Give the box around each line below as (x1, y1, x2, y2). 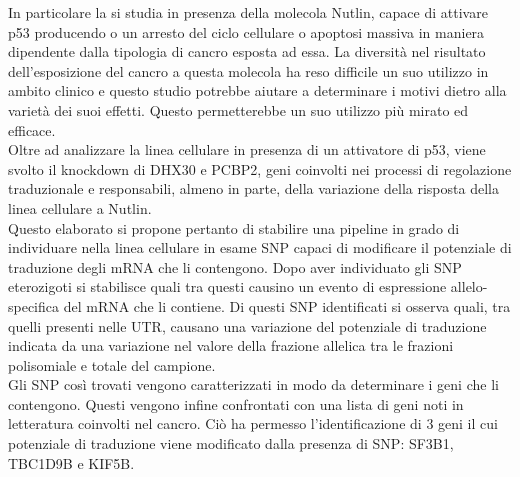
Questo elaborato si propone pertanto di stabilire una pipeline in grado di (8, 217, 460, 238)
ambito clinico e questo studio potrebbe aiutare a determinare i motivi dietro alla (8, 80, 507, 101)
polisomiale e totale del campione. (8, 354, 216, 375)
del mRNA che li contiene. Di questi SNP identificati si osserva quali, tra (63, 295, 511, 316)
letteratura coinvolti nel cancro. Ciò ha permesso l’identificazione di (8, 413, 422, 434)
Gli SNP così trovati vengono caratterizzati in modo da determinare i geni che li (8, 374, 499, 395)
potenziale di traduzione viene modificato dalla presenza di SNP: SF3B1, (8, 433, 454, 454)
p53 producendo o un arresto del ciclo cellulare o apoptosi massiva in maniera (8, 21, 485, 42)
